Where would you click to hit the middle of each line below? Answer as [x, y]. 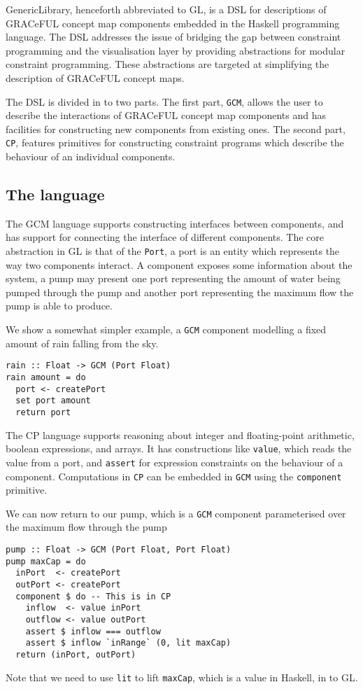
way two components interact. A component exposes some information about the [179, 264]
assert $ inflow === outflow [93, 631]
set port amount [53, 401]
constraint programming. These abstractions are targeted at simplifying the [168, 64]
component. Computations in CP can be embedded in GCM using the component [174, 476]
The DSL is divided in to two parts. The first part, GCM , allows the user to [164, 101]
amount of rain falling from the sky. [82, 343]
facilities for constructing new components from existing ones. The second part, [176, 128]
